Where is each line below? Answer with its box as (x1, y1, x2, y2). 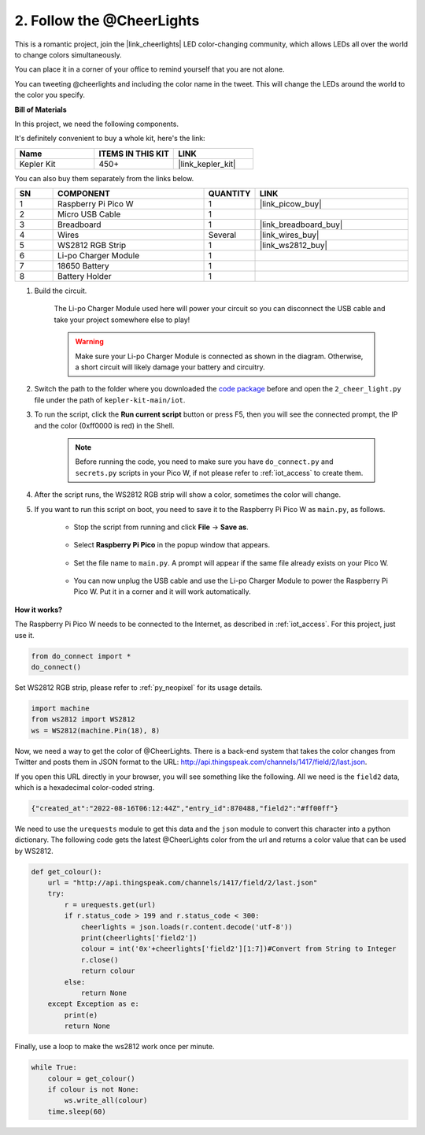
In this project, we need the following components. (14, 119, 179, 128)
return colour (80, 966, 135, 976)
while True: (31, 1063, 78, 1072)
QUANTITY (208, 188, 251, 199)
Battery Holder (57, 271, 112, 282)
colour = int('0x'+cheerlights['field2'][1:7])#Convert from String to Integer (80, 944, 397, 953)
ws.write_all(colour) (64, 1096, 148, 1105)
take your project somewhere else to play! (54, 315, 190, 325)
